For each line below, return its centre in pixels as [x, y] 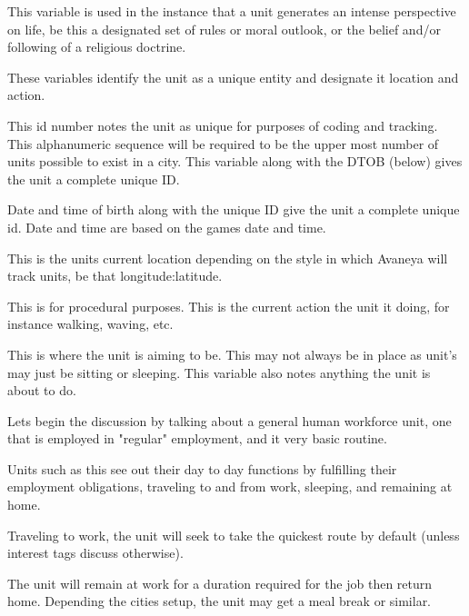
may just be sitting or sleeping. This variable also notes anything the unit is [219, 372]
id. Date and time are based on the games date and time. [167, 227]
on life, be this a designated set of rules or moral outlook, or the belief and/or [224, 29]
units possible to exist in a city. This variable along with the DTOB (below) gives [235, 161]
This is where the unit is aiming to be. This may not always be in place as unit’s [232, 354]
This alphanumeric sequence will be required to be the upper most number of [223, 143]
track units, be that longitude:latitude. [115, 276]
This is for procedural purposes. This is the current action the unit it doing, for [229, 306]
